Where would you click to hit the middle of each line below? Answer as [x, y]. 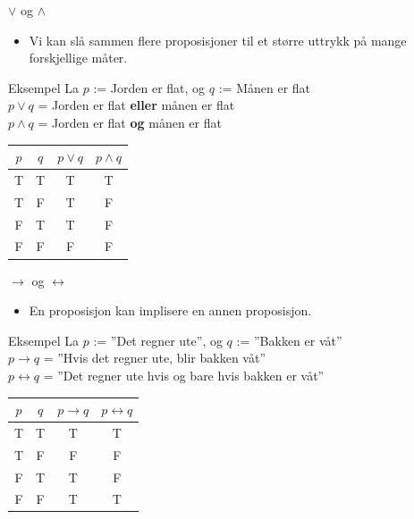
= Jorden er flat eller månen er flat [136, 105]
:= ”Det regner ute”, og [158, 340]
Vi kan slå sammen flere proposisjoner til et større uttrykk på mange [218, 40]
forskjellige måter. [78, 58]
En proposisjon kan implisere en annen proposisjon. [170, 310]
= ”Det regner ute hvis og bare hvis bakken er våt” [184, 375]
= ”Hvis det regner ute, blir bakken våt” [154, 358]
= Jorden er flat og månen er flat [130, 122]
